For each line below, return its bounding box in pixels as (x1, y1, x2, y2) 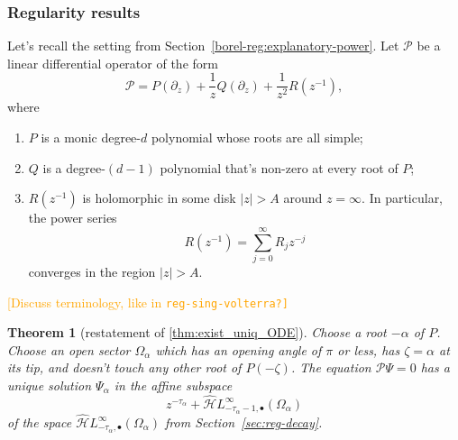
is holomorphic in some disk (82, 188, 236, 207)
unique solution (7, 376, 92, 394)
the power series (28, 208, 117, 227)
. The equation (290, 358, 371, 377)
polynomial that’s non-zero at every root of (160, 158, 398, 177)
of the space (7, 412, 72, 431)
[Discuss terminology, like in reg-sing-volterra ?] (7, 292, 289, 311)
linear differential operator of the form (7, 53, 218, 72)
